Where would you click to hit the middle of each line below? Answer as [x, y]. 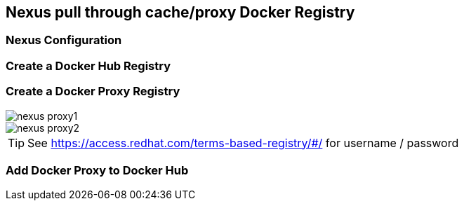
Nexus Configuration [64, 40]
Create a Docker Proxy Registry [93, 91]
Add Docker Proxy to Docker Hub [97, 170]
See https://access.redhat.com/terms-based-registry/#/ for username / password [243, 143]
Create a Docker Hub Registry [88, 66]
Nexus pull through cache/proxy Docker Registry [180, 12]
